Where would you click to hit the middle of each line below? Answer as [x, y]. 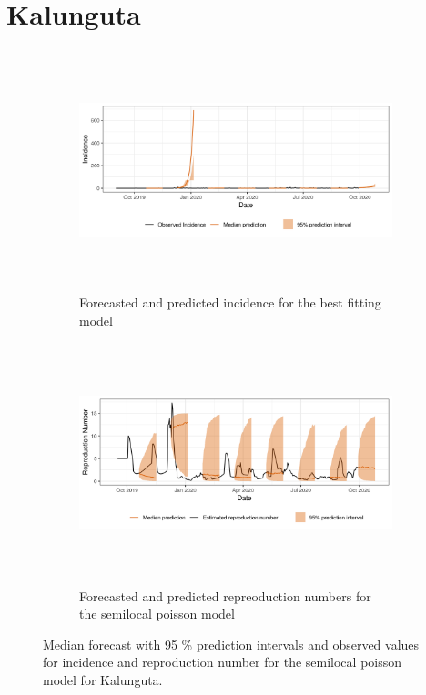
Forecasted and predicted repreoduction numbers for [225, 595]
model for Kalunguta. [103, 680]
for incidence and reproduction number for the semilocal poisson [223, 662]
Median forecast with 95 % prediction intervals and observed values [231, 644]
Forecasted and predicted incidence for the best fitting [230, 302]
